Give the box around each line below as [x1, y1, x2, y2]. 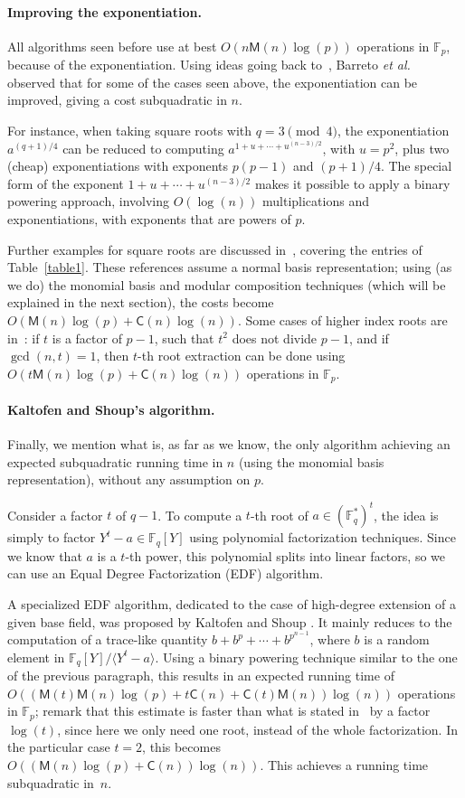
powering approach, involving [7, 192, 170, 211]
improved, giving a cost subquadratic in [7, 90, 227, 109]
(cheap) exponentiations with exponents [7, 156, 229, 175]
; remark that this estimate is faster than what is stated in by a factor [34, 701, 431, 720]
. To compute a [157, 505, 242, 524]
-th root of [250, 505, 308, 524]
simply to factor [7, 528, 96, 547]
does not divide [232, 328, 318, 347]
